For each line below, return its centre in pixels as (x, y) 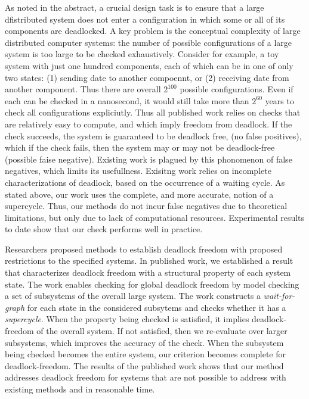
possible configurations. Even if (237, 89)
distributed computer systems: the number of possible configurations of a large (149, 42)
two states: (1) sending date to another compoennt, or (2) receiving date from (147, 77)
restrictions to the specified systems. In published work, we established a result (149, 261)
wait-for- (279, 296)
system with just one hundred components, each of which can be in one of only (149, 65)
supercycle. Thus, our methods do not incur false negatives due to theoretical (146, 206)
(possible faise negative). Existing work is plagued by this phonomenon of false (149, 159)
